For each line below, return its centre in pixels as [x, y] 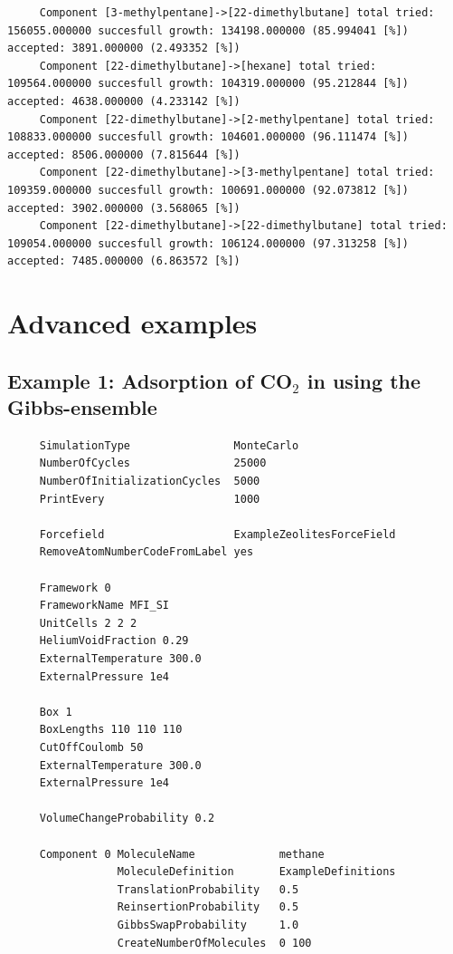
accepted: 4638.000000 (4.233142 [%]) [124, 101]
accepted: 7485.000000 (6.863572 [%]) [124, 261]
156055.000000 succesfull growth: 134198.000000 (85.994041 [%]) [208, 30]
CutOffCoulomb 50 [91, 747]
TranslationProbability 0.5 [208, 889]
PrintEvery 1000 [150, 499]
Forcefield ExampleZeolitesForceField [217, 534]
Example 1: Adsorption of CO [150, 380]
